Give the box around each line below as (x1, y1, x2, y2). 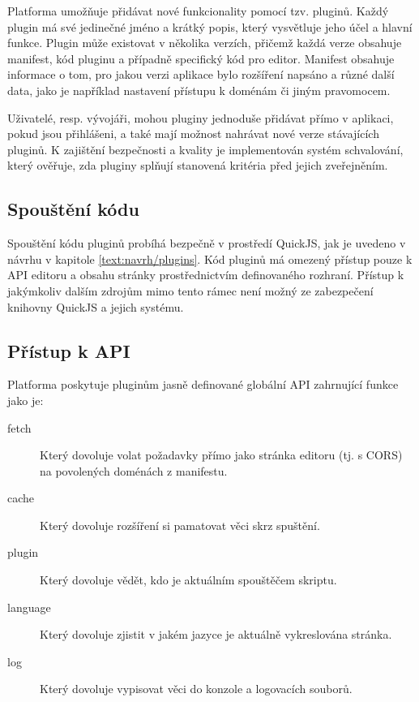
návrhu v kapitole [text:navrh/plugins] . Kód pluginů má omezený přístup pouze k (7, 250, 413, 267)
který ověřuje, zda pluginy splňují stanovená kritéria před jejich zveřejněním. (7, 157, 388, 174)
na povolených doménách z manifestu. (40, 462, 228, 479)
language (7, 598, 51, 615)
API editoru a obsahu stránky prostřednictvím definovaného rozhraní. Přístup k (7, 266, 404, 283)
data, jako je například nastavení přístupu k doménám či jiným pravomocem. (7, 81, 391, 98)
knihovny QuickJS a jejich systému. (7, 298, 184, 315)
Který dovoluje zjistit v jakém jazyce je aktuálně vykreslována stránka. (40, 626, 392, 643)
